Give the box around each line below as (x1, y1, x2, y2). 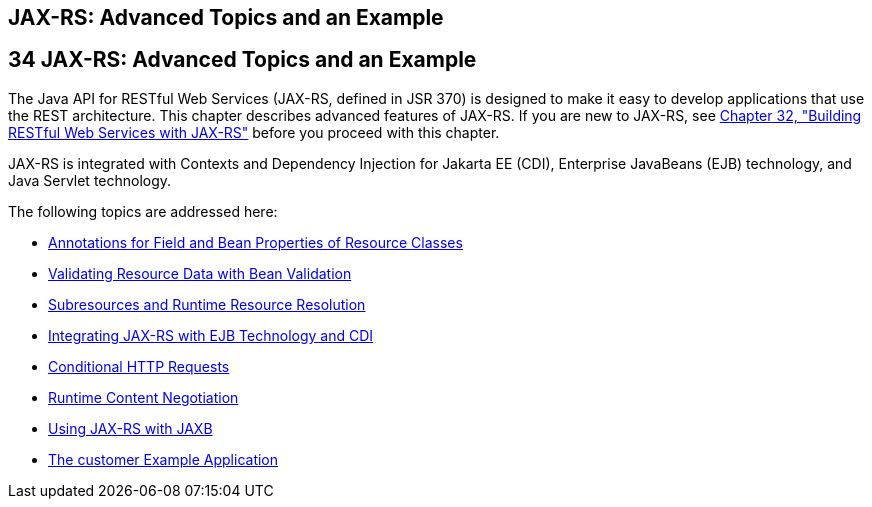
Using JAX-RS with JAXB (48, 419, 213, 437)
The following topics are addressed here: (8, 202, 278, 220)
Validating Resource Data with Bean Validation (48, 264, 352, 282)
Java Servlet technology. (8, 171, 172, 189)
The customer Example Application (48, 450, 279, 468)
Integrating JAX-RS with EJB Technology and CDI (48, 326, 374, 344)
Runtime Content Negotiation (48, 388, 239, 406)
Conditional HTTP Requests (48, 357, 230, 375)
